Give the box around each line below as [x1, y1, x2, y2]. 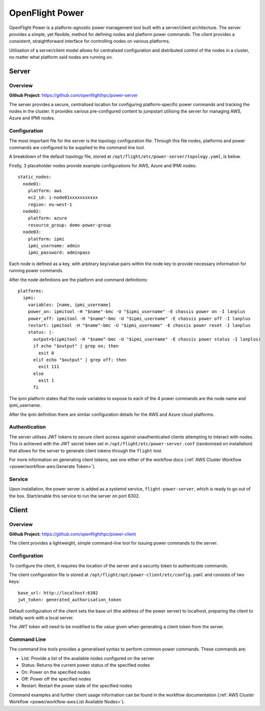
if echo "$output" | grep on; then [33, 343, 119, 349]
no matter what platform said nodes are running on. [9, 54, 113, 60]
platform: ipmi [27, 236, 65, 242]
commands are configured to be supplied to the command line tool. [9, 144, 145, 150]
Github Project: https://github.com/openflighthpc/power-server [9, 93, 138, 98]
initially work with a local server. [9, 615, 74, 620]
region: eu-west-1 [27, 202, 73, 207]
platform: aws [27, 187, 62, 193]
